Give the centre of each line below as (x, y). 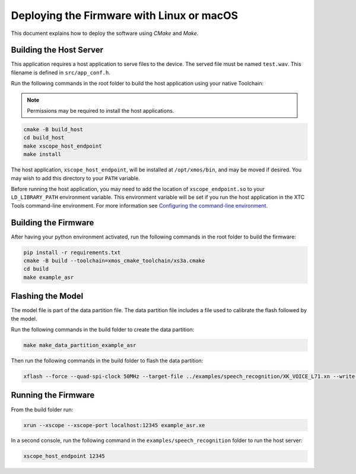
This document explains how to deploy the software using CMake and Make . (105, 33)
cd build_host (44, 138)
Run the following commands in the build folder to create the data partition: (103, 330)
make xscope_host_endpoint (63, 146)
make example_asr (49, 277)
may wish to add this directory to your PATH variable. (76, 178)
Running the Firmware (53, 395)
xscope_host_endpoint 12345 (64, 456)
